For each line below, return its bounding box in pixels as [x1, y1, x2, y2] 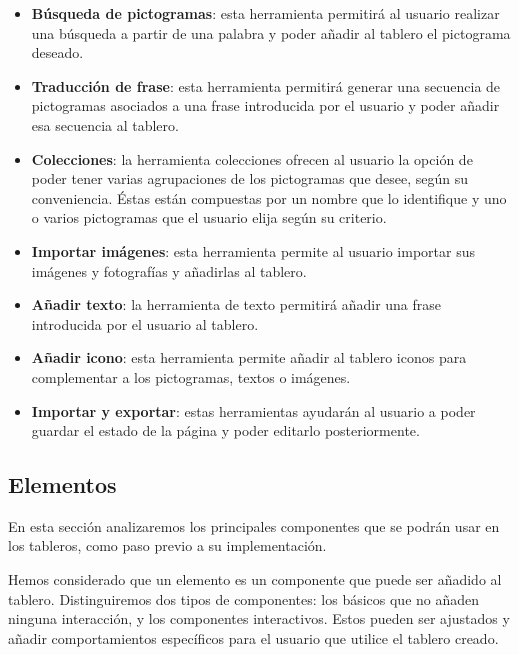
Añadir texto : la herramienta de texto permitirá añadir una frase [31, 294, 442, 315]
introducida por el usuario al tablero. [31, 313, 259, 334]
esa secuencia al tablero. [31, 114, 179, 135]
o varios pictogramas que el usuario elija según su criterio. [31, 207, 387, 228]
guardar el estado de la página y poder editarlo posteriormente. [31, 420, 420, 441]
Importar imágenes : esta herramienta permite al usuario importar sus [31, 240, 476, 261]
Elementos [8, 469, 117, 500]
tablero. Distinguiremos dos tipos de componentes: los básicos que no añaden [8, 588, 480, 609]
